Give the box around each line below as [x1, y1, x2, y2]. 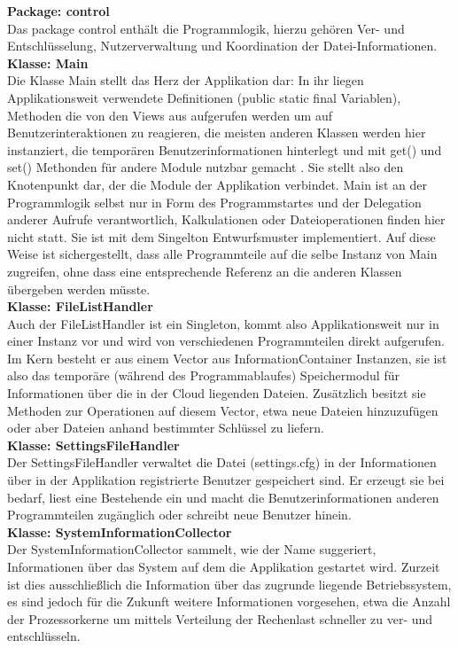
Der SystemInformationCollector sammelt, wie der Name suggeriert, [7, 540, 376, 558]
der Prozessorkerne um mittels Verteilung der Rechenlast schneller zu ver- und [7, 609, 433, 628]
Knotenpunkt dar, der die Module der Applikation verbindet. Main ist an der [7, 175, 428, 193]
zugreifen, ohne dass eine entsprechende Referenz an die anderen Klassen [7, 262, 402, 280]
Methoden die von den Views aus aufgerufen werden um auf [7, 105, 332, 124]
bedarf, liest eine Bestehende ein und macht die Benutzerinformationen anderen [7, 488, 439, 506]
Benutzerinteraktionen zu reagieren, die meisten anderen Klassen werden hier [7, 123, 426, 142]
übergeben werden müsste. [7, 279, 151, 298]
